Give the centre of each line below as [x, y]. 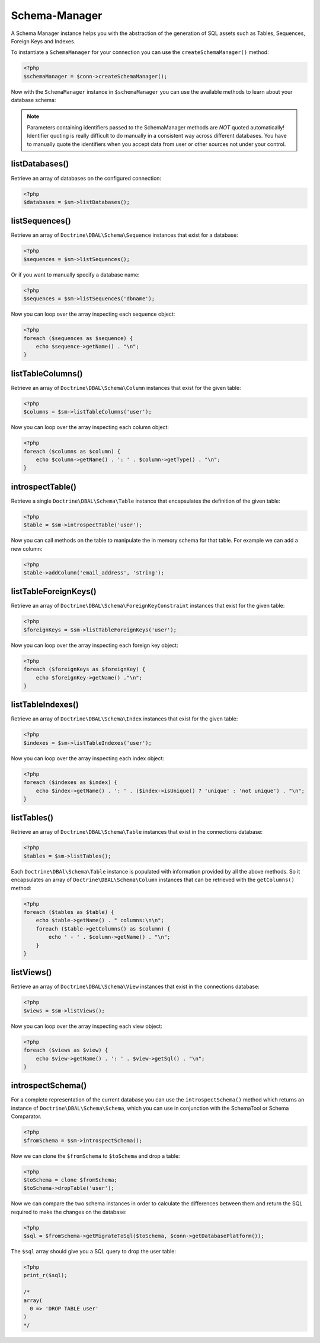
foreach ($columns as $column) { [72, 451]
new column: [27, 548]
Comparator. [26, 1116]
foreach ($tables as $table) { [69, 912]
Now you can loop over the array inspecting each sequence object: [93, 314]
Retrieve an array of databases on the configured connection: [86, 178]
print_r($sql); [45, 1275]
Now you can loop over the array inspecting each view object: [87, 1026]
